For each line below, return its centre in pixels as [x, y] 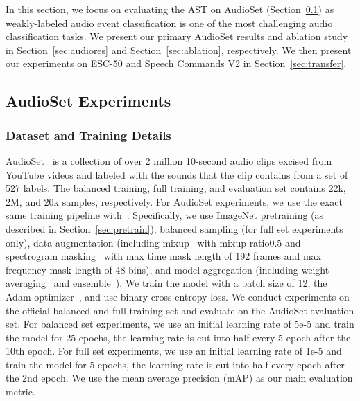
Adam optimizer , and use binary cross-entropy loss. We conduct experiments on [178, 296]
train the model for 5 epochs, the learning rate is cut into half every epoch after [175, 364]
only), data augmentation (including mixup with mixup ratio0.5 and [153, 242]
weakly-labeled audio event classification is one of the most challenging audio [169, 23]
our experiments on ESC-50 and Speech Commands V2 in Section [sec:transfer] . [176, 63]
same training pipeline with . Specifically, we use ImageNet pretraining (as [165, 215]
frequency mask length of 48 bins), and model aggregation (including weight [168, 269]
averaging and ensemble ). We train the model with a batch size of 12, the [166, 283]
